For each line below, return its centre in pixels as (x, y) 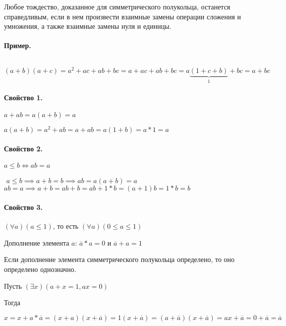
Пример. (18, 45)
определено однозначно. (40, 269)
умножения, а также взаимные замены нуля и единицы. (88, 26)
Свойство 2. (24, 148)
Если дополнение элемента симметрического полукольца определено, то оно (119, 259)
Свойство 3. (24, 207)
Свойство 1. (24, 97)
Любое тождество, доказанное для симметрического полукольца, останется (117, 6)
